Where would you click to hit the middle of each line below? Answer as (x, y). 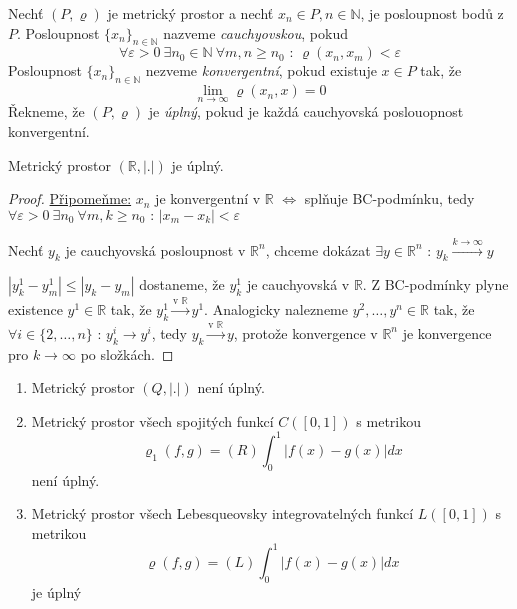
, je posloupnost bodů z (432, 13)
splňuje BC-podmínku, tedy (389, 198)
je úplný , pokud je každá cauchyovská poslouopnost (306, 111)
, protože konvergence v (305, 332)
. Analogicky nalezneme (276, 309)
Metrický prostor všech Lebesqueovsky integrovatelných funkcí (222, 513)
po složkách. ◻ (127, 353)
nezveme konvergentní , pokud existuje (261, 70)
